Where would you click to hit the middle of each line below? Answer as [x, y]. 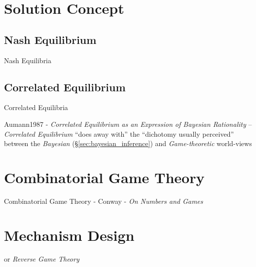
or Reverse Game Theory [42, 258]
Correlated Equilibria [36, 107]
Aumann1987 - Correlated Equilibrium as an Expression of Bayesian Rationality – [128, 124]
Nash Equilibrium [50, 39]
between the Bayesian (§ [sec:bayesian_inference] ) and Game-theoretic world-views [128, 143]
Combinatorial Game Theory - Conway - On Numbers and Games [104, 201]
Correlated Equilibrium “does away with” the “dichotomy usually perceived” [119, 133]
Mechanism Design [69, 235]
